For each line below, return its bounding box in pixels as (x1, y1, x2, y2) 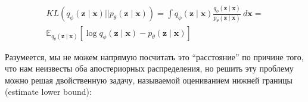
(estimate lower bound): (5, 85, 92, 98)
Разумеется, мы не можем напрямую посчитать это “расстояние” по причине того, (5, 50, 304, 63)
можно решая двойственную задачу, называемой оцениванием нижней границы (5, 73, 293, 86)
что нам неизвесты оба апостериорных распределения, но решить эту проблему (5, 62, 294, 75)
